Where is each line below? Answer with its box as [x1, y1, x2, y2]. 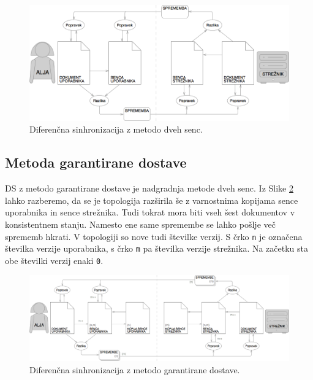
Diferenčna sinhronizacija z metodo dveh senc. [29, 123, 203, 136]
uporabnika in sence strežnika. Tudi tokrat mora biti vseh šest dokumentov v [5, 206, 295, 219]
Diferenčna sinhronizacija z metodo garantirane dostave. [29, 363, 240, 376]
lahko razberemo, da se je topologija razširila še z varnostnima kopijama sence [5, 193, 298, 206]
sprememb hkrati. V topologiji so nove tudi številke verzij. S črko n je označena [5, 230, 303, 242]
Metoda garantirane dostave [5, 153, 187, 172]
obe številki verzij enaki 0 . [5, 254, 104, 266]
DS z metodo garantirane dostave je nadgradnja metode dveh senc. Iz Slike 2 [5, 182, 294, 195]
